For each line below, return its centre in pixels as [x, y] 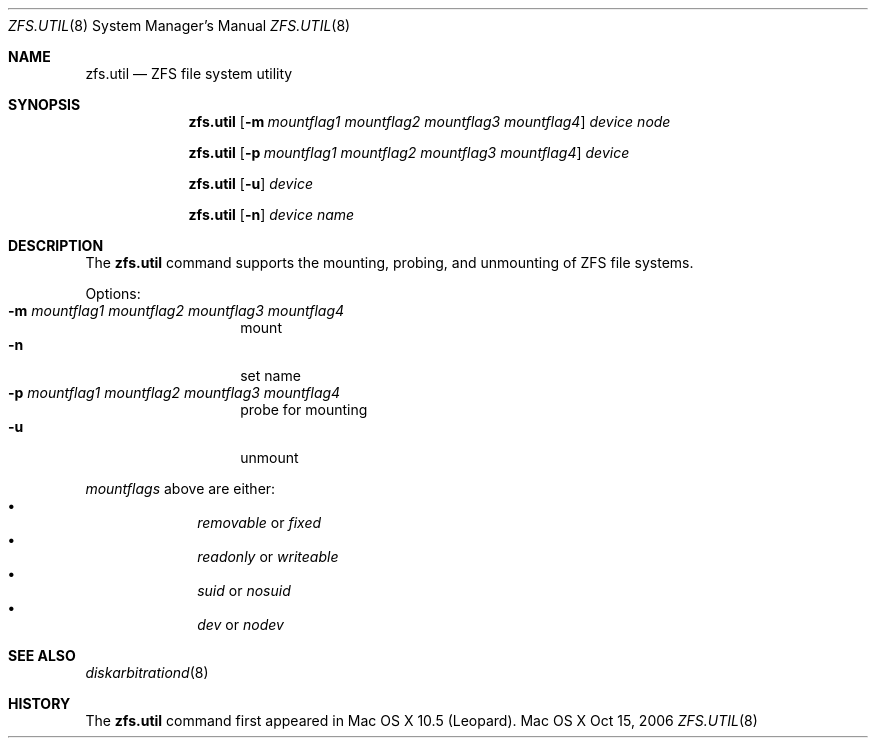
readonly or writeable [268, 556]
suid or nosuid [244, 590]
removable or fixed [259, 522]
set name [270, 375]
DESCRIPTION [56, 245]
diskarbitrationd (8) [147, 672]
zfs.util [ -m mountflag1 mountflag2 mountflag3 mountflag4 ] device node [429, 121]
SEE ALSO [42, 655]
